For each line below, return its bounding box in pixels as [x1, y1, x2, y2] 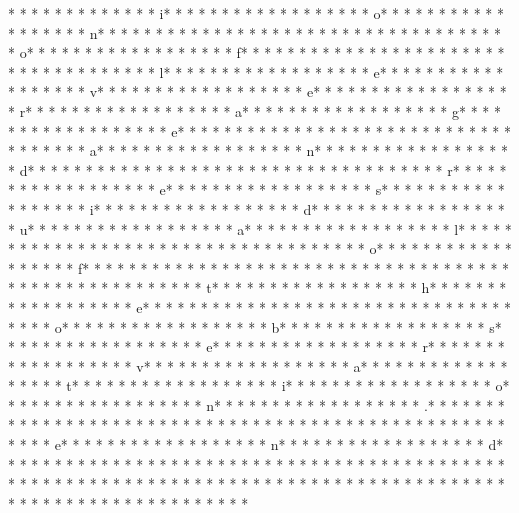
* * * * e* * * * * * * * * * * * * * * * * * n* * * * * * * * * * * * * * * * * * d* [8, 434, 504, 455]
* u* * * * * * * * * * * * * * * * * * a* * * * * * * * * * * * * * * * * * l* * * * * [8, 218, 512, 239]
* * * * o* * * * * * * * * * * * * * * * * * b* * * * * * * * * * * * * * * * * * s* [8, 316, 502, 337]
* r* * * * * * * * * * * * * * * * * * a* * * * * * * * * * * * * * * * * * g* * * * [8, 100, 501, 121]
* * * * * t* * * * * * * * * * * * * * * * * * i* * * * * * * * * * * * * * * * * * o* [8, 375, 510, 396]
